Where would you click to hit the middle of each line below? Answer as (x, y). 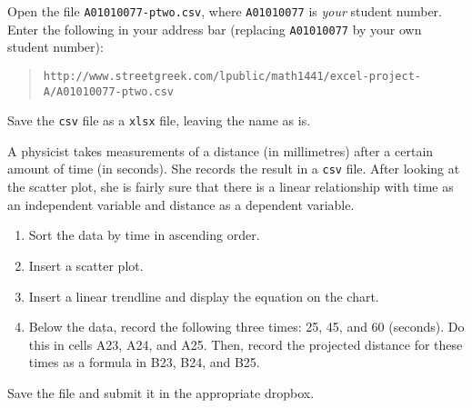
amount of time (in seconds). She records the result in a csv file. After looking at (234, 169)
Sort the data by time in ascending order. (144, 235)
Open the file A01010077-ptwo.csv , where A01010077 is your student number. (225, 11)
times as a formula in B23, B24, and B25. (144, 362)
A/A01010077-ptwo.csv (108, 91)
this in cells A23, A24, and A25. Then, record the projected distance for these (246, 344)
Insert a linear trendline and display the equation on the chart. (204, 296)
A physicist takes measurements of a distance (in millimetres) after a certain (221, 150)
